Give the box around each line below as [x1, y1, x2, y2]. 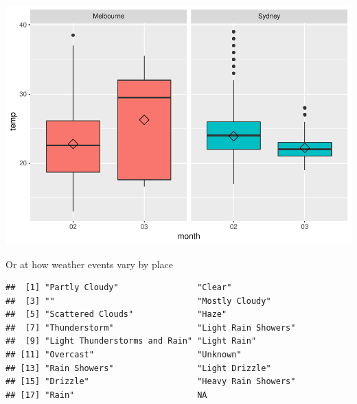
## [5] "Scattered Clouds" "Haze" [5, 309, 227, 320]
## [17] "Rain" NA [5, 390, 207, 400]
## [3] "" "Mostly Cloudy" [5, 296, 271, 306]
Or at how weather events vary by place [5, 257, 173, 271]
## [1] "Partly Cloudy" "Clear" [5, 283, 232, 293]
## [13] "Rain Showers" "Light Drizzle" [5, 363, 271, 373]
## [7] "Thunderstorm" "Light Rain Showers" [5, 322, 296, 333]
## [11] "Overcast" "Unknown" [5, 350, 242, 360]
